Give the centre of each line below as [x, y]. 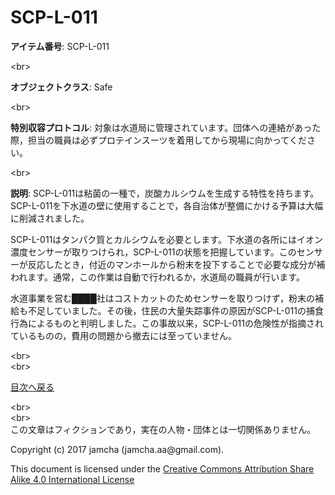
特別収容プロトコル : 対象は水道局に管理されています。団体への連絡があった [166, 127]
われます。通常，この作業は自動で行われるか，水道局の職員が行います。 [157, 277]
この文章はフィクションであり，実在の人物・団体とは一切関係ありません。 [163, 429]
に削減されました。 [50, 218]
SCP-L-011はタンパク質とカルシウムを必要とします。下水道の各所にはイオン [166, 239]
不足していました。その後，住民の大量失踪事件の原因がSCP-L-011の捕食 [175, 310]
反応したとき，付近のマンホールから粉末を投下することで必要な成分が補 [176, 264]
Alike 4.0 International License [72, 479]
